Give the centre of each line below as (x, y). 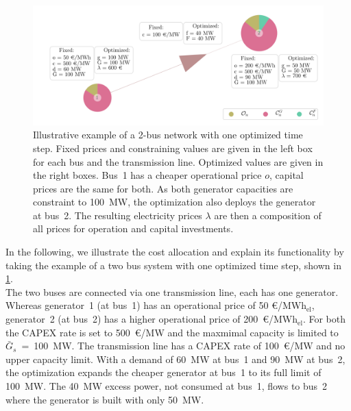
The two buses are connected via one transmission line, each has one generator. (172, 291)
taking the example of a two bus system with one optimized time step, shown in (173, 265)
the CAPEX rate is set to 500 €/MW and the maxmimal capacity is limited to (172, 332)
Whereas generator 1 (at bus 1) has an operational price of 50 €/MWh (156, 305)
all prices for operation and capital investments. (133, 228)
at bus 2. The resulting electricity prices (118, 215)
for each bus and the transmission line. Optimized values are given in (178, 161)
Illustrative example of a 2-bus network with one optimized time (168, 135)
